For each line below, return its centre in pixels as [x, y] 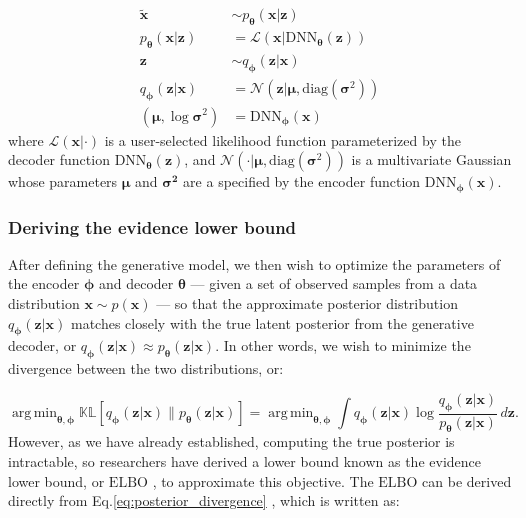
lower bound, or [56, 480]
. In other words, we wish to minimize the [343, 345]
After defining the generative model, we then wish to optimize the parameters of [254, 263]
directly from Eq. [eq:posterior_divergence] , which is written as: [204, 500]
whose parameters [63, 181]
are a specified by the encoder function [302, 181]
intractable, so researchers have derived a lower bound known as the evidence [245, 461]
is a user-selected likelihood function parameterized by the [282, 139]
